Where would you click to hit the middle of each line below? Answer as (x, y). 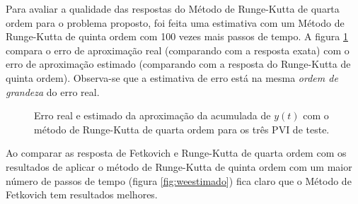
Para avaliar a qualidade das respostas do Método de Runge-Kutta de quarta (173, 8)
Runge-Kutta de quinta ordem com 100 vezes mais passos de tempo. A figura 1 (177, 36)
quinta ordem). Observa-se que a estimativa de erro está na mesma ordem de (172, 77)
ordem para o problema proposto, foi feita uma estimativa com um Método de (175, 22)
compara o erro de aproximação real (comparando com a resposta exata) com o (178, 50)
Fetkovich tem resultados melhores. (82, 194)
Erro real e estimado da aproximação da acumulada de (152, 115)
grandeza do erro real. (53, 91)
